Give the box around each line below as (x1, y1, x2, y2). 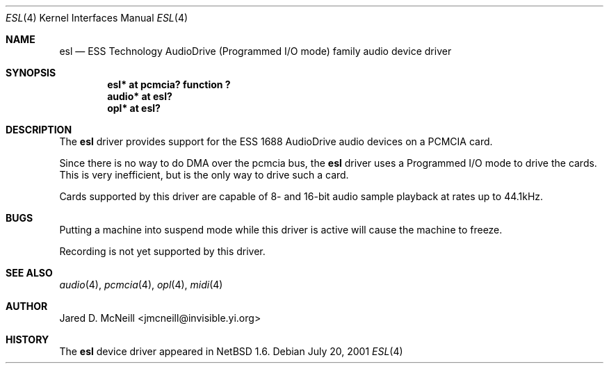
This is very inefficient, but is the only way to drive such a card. (59, 169, 349, 181)
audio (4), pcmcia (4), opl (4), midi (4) (59, 279, 223, 290)
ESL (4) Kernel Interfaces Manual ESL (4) (6, 12, 188, 24)
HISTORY (6, 334, 49, 345)
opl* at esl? (107, 102, 161, 114)
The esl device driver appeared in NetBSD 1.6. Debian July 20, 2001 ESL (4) (59, 345, 403, 357)
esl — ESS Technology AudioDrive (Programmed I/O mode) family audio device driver (59, 45, 452, 57)
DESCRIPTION (6, 124, 72, 136)
